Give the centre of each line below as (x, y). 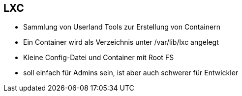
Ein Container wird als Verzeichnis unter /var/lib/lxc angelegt (121, 42)
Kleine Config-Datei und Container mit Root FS (99, 58)
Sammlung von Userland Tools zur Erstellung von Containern (122, 27)
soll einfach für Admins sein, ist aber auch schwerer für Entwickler (131, 73)
